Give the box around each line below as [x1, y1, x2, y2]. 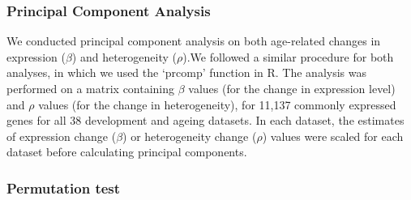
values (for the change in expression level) [188, 80, 396, 96]
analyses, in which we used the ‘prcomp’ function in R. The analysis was [6, 64, 367, 81]
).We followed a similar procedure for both [182, 48, 394, 65]
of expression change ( [6, 127, 117, 144]
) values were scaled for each [262, 127, 404, 144]
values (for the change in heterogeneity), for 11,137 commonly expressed [38, 96, 396, 113]
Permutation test [6, 177, 121, 198]
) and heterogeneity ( [71, 48, 178, 65]
